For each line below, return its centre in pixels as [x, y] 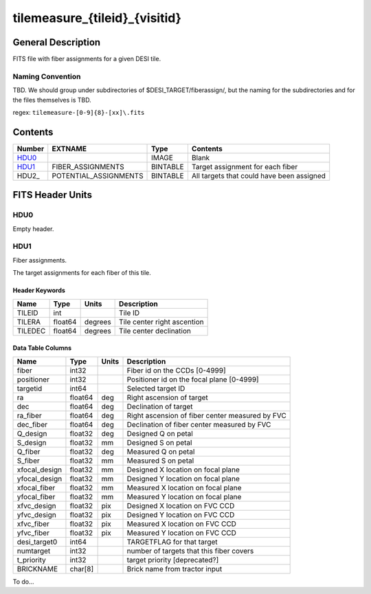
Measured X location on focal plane [184, 487]
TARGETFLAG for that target [172, 542]
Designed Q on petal [160, 433]
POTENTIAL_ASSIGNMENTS [98, 175]
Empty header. [33, 229]
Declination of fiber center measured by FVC [199, 424]
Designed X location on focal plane [183, 470]
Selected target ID [156, 388]
